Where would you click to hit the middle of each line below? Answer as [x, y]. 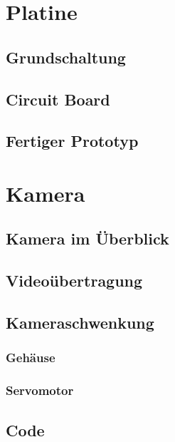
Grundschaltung [66, 57]
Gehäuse [31, 358]
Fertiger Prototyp [72, 141]
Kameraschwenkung [80, 323]
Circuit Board [58, 99]
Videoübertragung [74, 281]
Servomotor [40, 390]
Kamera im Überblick [87, 238]
